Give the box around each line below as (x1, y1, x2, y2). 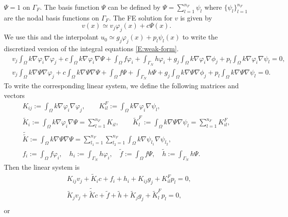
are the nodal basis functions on (4, 12, 99, 22)
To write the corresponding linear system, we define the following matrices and (4, 80, 239, 91)
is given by (180, 12, 212, 22)
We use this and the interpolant (4, 32, 99, 42)
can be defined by (108, 2, 161, 12)
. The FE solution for (108, 12, 173, 22)
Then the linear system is (4, 162, 80, 172)
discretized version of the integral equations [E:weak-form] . (4, 43, 179, 53)
